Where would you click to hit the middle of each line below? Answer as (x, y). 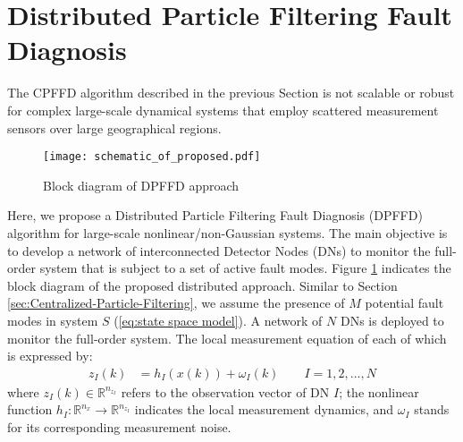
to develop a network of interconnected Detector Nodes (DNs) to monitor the (219, 250)
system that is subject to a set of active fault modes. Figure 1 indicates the (245, 268)
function (30, 409)
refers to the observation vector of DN (225, 391)
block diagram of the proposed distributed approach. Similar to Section (202, 285)
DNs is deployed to (392, 320)
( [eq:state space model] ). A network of (218, 320)
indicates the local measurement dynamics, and (264, 409)
